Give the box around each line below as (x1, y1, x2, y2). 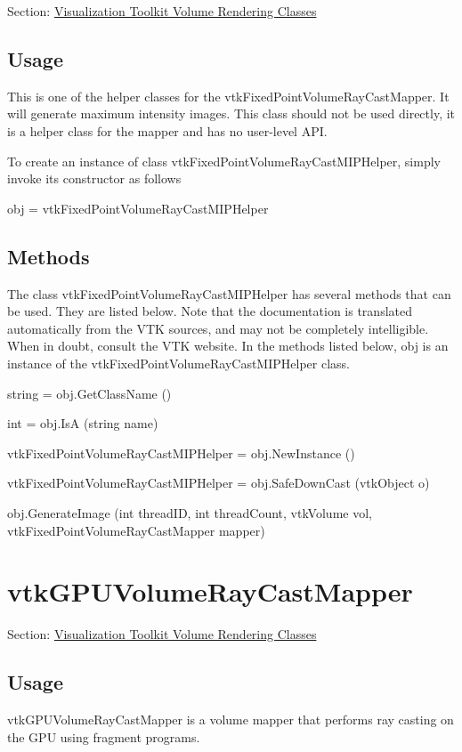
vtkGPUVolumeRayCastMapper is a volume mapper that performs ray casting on (7, 710, 454, 729)
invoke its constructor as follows (7, 169, 182, 188)
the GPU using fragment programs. (7, 727, 200, 746)
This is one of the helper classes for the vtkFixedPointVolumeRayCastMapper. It (7, 86, 450, 105)
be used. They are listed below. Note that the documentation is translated (7, 302, 412, 320)
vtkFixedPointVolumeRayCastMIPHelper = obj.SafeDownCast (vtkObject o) (7, 473, 430, 492)
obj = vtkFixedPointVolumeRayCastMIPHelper (7, 198, 269, 217)
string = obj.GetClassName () (7, 384, 172, 402)
